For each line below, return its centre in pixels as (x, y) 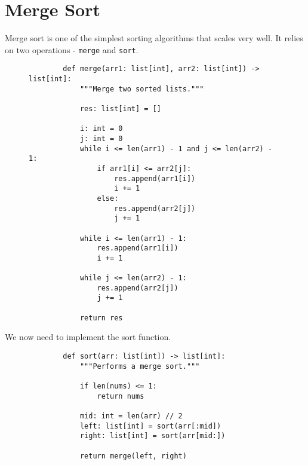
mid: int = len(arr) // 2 (131, 416)
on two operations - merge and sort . (72, 49)
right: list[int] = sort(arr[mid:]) (153, 436)
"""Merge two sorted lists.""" (142, 89)
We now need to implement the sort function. (88, 337)
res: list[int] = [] (120, 109)
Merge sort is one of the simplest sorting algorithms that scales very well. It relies (154, 38)
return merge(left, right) (133, 456)
